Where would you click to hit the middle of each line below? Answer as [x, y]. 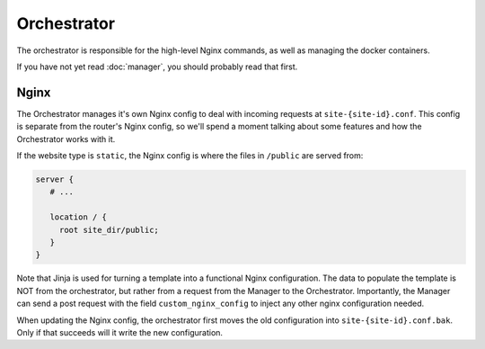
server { [55, 179]
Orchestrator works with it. [66, 139]
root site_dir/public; [109, 230]
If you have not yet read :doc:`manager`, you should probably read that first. [157, 67]
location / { [79, 217]
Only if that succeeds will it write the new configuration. [120, 332]
